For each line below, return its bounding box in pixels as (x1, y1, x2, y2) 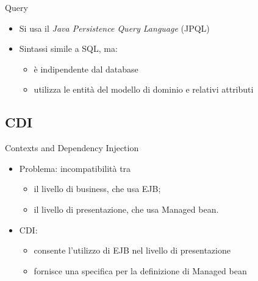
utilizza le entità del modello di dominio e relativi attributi (34, 83, 254, 96)
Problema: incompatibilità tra (19, 162, 131, 174)
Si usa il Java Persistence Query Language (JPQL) (19, 21, 210, 34)
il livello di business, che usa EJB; (34, 182, 161, 195)
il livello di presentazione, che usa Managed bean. (34, 202, 219, 215)
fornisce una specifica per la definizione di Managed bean (34, 264, 247, 277)
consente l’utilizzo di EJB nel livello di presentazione (34, 244, 231, 257)
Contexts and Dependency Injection (5, 141, 139, 154)
